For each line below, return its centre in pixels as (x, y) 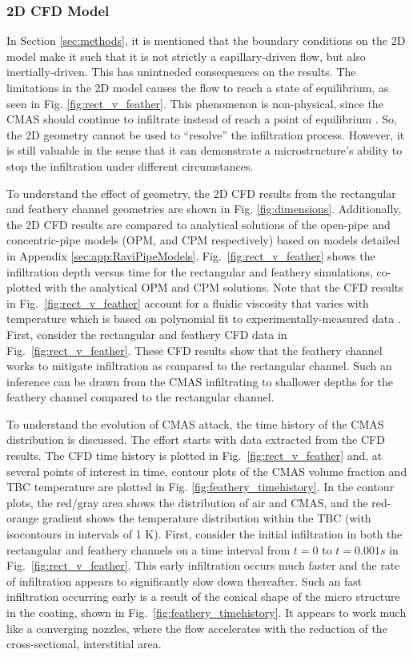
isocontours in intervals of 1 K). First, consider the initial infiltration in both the (204, 534)
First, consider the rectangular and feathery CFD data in (147, 334)
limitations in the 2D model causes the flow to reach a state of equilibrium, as (198, 87)
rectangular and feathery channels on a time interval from (148, 549)
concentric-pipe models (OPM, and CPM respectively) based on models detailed (203, 240)
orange (23, 518)
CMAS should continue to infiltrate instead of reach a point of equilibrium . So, (202, 119)
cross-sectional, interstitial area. (84, 644)
